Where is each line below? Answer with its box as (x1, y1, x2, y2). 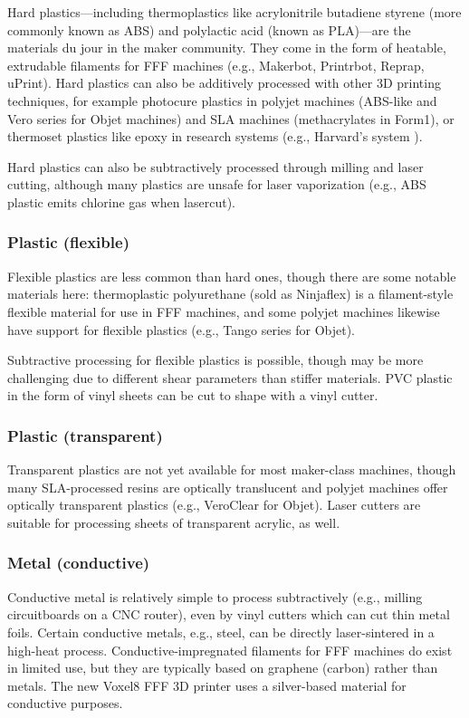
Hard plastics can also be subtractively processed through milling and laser (7, 157, 424, 176)
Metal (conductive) (7, 551, 150, 574)
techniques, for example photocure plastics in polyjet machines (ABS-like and (7, 91, 437, 110)
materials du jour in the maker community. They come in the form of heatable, (7, 38, 446, 57)
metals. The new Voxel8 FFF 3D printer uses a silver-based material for (7, 675, 407, 694)
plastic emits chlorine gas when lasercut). (7, 192, 235, 211)
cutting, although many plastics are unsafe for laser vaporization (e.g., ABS (7, 175, 426, 194)
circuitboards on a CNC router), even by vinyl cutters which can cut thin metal (7, 605, 450, 624)
